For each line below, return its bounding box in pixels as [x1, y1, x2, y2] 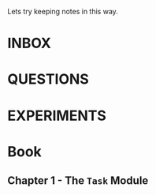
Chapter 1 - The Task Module [7, 174, 149, 188]
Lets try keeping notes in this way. [7, 7, 119, 16]
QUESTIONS [7, 70, 90, 88]
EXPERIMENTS [7, 107, 107, 125]
